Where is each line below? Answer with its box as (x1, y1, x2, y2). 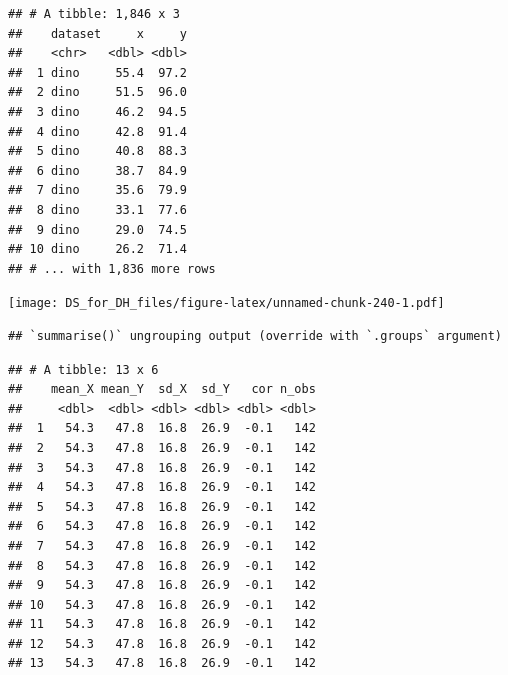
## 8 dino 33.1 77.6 (8, 202, 187, 217)
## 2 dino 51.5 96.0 (8, 85, 187, 100)
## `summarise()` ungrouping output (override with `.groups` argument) (8, 328, 502, 343)
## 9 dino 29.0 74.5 (8, 222, 187, 237)
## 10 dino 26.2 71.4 (8, 242, 187, 257)
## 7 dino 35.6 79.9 (8, 183, 187, 198)
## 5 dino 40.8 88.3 (8, 144, 187, 159)
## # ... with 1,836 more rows (8, 261, 216, 276)
